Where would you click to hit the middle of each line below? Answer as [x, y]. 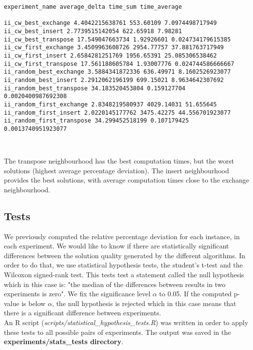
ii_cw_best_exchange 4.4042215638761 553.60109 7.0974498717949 [110, 23]
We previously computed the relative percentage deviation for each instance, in [122, 236]
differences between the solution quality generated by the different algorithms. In [125, 255]
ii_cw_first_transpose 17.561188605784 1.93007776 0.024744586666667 [119, 64]
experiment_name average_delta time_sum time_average [93, 7]
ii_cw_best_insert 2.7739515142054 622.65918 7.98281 [93, 31]
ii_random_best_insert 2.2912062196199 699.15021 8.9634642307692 [114, 80]
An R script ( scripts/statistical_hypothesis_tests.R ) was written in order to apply [126, 322]
